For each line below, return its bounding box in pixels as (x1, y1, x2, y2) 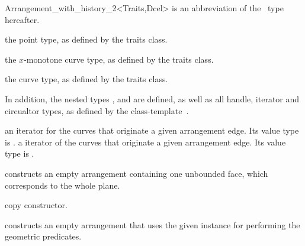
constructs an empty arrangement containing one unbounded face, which (5, 167, 268, 179)
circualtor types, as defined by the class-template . (5, 104, 189, 116)
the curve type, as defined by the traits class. (5, 73, 168, 85)
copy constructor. (5, 199, 68, 211)
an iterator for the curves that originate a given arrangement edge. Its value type (5, 124, 299, 137)
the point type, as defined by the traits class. (5, 33, 168, 46)
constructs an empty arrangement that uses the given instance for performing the (5, 218, 300, 231)
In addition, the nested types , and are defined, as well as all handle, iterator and (5, 92, 300, 105)
